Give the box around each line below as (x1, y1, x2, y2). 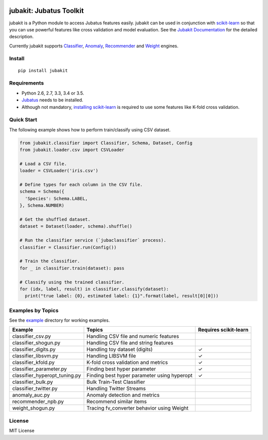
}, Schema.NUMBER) (19, 203, 65, 208)
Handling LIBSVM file (86, 352, 136, 359)
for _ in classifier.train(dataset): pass (19, 265, 125, 271)
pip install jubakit (18, 68, 68, 73)
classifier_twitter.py (12, 385, 58, 392)
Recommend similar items (86, 398, 147, 405)
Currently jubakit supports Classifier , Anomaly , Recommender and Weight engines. (9, 43, 179, 49)
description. (9, 34, 34, 40)
